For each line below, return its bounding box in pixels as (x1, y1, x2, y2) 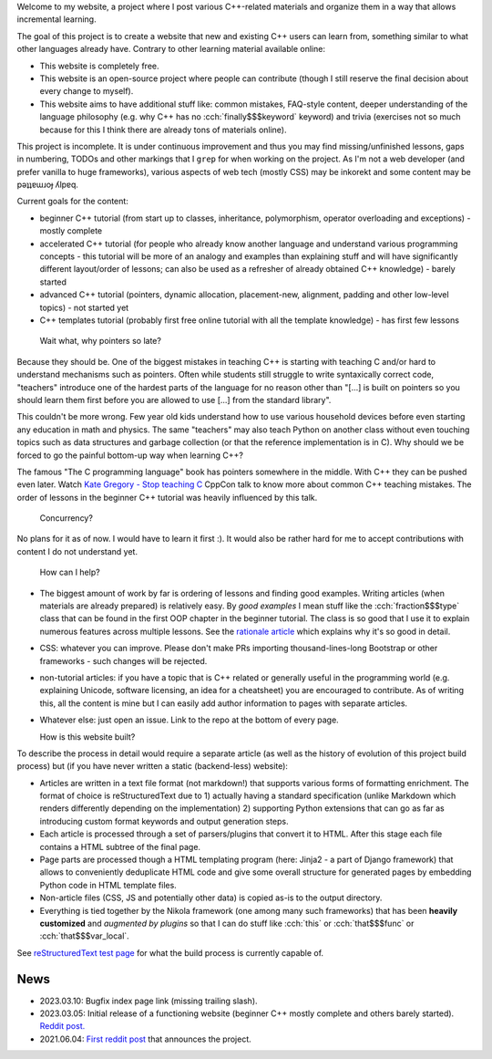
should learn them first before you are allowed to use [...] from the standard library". (16, 394, 332, 405)
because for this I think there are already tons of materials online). (39, 124, 287, 135)
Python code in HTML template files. (39, 879, 177, 890)
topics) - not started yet (39, 302, 129, 313)
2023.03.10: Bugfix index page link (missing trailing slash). (39, 995, 259, 1006)
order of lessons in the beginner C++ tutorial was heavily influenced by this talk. (16, 492, 318, 503)
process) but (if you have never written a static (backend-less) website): (16, 761, 289, 772)
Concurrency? (39, 513, 93, 524)
